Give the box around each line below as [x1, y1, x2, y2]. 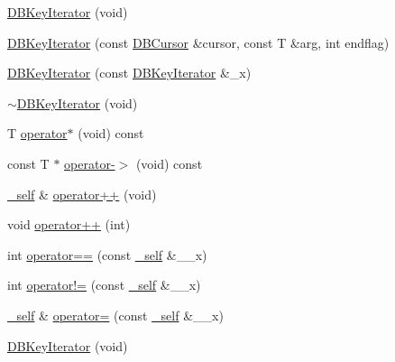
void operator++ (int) [7, 215, 131, 234]
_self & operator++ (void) [7, 184, 157, 203]
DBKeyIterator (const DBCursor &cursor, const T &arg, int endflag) [7, 32, 390, 51]
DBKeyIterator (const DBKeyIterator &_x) [7, 63, 252, 82]
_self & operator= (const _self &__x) [7, 305, 224, 324]
